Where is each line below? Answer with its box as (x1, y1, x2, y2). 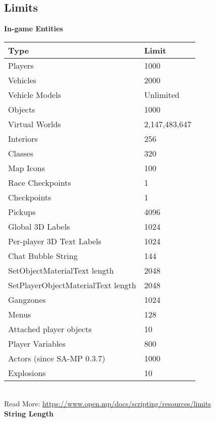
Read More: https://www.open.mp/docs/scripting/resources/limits (4, 398, 211, 409)
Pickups (8, 205, 36, 218)
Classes (8, 147, 34, 159)
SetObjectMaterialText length (8, 264, 114, 276)
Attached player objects (8, 323, 92, 335)
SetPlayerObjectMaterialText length (8, 279, 136, 291)
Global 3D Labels (8, 220, 70, 232)
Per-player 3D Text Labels (8, 235, 101, 247)
